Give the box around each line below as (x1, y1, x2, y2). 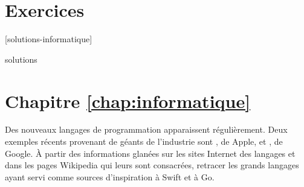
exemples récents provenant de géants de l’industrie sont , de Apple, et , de (5, 135, 283, 148)
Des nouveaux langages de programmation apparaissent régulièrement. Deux (5, 123, 288, 136)
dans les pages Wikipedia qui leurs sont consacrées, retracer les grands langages (5, 159, 299, 171)
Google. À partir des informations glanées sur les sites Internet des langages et (5, 147, 296, 159)
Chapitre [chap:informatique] (5, 88, 251, 113)
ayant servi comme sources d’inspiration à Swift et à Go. (5, 170, 215, 183)
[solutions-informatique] (5, 33, 92, 45)
